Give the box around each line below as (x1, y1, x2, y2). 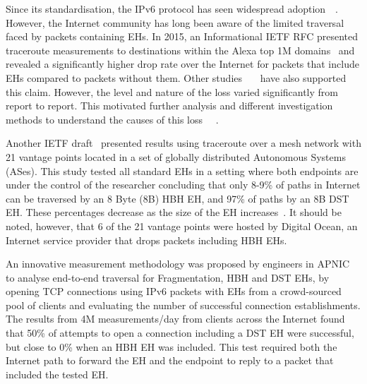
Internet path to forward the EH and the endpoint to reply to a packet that (6, 353, 334, 368)
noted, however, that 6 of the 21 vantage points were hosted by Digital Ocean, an (6, 218, 358, 233)
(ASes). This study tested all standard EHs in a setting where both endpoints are (6, 163, 359, 178)
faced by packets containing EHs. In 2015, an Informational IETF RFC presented (6, 29, 359, 44)
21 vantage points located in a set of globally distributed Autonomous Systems (6, 149, 346, 164)
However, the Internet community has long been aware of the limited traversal (6, 15, 344, 30)
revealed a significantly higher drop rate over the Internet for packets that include (6, 56, 359, 71)
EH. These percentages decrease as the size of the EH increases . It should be (6, 205, 342, 220)
